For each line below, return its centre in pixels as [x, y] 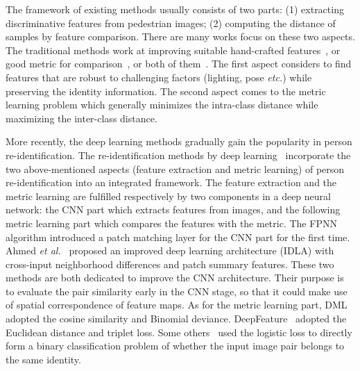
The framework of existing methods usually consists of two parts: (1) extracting [175, 9]
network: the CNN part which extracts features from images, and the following [173, 209]
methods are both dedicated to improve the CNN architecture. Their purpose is [175, 278]
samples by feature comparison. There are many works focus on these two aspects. [180, 36]
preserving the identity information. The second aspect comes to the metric [166, 91]
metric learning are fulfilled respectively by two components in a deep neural [168, 196]
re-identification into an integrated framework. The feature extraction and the [171, 182]
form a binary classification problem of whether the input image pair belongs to [175, 346]
